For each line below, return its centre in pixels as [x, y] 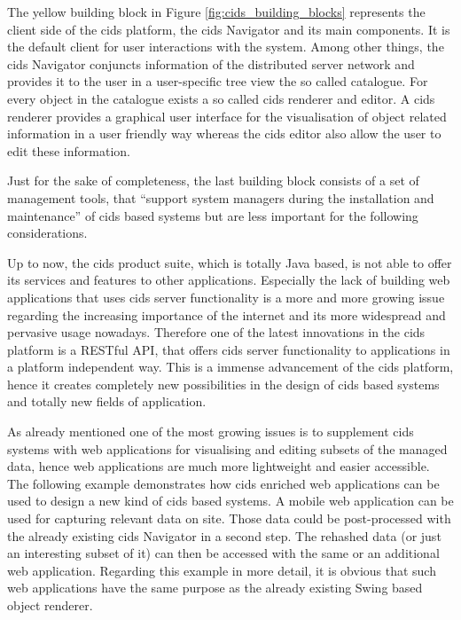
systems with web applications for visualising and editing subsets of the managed [227, 448]
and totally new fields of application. [107, 401]
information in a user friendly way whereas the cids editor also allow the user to [224, 133]
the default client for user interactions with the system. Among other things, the [226, 47]
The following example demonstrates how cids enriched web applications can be [223, 483]
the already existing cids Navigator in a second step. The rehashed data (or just [224, 535]
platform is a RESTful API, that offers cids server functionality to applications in [229, 349]
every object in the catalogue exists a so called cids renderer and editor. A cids [221, 98]
